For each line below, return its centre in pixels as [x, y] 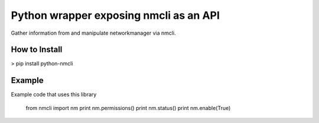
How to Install [37, 50]
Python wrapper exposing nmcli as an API [115, 15]
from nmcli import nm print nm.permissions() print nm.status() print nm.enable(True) [128, 108]
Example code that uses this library [54, 95]
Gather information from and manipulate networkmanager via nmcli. [94, 33]
